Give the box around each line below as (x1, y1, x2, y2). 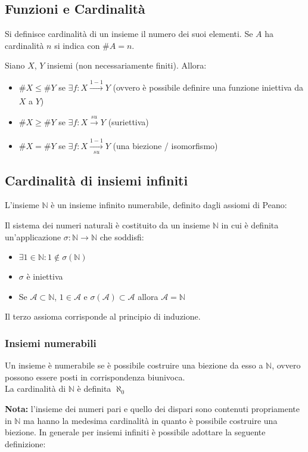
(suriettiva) (108, 115, 149, 128)
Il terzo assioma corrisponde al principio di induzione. (5, 310, 201, 323)
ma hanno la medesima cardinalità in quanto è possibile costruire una (23, 414, 278, 426)
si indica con (54, 39, 100, 51)
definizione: (5, 437, 46, 450)
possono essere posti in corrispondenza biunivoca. (5, 370, 185, 383)
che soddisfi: (99, 230, 144, 243)
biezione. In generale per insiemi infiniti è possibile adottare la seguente (5, 426, 266, 438)
